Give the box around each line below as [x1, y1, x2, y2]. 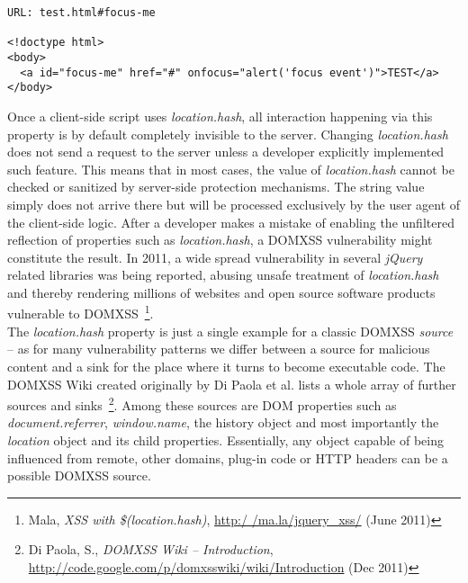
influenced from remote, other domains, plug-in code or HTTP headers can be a [7, 448, 448, 467]
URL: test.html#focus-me [7, 6, 156, 19]
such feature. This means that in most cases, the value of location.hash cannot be [7, 159, 454, 178]
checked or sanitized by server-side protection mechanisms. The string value [7, 177, 425, 196]
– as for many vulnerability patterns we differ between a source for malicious [7, 339, 430, 358]
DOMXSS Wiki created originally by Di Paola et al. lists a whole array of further [7, 374, 456, 393]
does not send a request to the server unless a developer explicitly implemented [7, 142, 445, 161]
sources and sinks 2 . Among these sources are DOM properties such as [7, 393, 397, 414]
